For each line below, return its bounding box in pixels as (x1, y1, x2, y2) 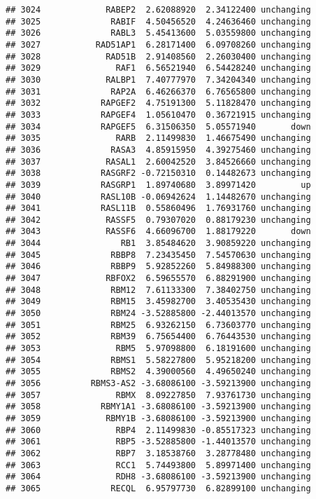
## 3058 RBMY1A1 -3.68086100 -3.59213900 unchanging (6, 402, 311, 412)
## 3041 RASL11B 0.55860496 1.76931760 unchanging (6, 203, 311, 214)
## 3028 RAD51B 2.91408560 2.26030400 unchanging (6, 51, 311, 62)
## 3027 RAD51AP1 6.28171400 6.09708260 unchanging (6, 39, 311, 50)
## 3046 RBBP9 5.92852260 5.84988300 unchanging (6, 261, 311, 272)
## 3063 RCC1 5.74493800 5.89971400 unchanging (6, 460, 311, 470)
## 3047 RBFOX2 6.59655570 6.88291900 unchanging (6, 273, 311, 284)
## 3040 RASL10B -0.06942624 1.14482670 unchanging (6, 191, 311, 202)
